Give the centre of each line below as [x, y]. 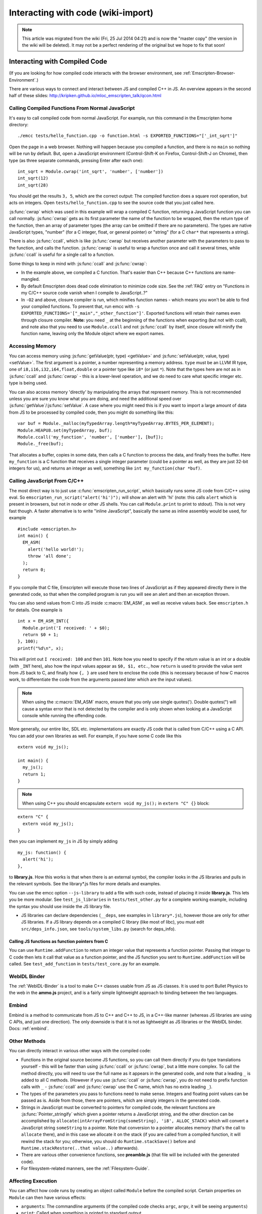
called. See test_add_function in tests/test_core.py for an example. [84, 963]
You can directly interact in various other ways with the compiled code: [80, 1051]
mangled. [31, 279]
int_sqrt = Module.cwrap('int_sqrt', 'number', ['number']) [90, 171]
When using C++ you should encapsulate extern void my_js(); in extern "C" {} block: [116, 803]
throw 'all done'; [49, 556]
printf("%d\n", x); [41, 648]
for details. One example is [36, 610]
